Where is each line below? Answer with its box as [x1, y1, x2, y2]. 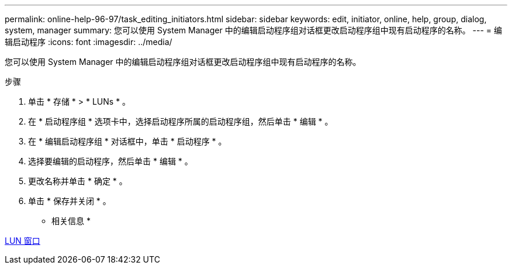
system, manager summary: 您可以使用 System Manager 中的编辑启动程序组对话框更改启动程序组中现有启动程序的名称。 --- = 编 [5, 25, 503, 35]
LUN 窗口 [5, 236, 40, 246]
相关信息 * [51, 216, 91, 226]
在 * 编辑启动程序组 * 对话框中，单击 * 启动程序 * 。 [28, 136, 227, 146]
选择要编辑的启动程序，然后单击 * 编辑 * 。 [28, 156, 193, 166]
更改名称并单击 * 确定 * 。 [28, 176, 127, 186]
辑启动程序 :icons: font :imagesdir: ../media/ [5, 37, 172, 47]
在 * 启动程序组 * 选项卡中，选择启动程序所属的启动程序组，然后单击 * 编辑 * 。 [28, 116, 333, 126]
